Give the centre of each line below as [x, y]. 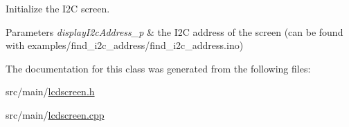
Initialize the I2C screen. [58, 8]
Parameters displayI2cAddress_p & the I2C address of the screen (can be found [174, 31]
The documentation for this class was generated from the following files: [158, 68]
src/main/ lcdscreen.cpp [55, 114]
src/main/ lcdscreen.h [50, 91]
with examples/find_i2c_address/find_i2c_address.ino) [125, 45]
